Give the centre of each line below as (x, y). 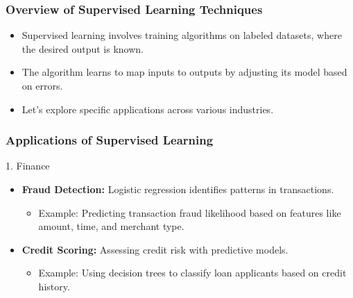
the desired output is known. (83, 48)
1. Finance (28, 166)
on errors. (42, 85)
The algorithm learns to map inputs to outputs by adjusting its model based (184, 72)
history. (54, 286)
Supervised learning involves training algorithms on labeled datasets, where (182, 35)
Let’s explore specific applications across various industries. (148, 109)
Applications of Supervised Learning (110, 140)
